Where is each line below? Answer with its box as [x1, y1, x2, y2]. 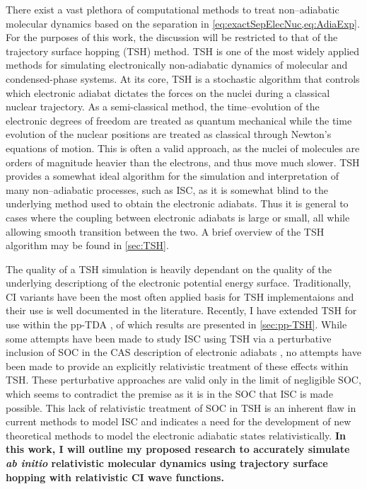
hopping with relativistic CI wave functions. [6, 469, 224, 484]
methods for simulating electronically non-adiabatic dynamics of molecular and [6, 57, 348, 72]
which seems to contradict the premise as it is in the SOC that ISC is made [6, 386, 333, 401]
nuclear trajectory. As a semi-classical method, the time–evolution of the [6, 99, 320, 114]
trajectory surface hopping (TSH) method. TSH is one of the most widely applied [6, 43, 360, 58]
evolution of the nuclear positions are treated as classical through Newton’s [6, 127, 332, 142]
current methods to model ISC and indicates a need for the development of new [6, 414, 351, 429]
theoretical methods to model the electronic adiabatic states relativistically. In [6, 427, 346, 442]
